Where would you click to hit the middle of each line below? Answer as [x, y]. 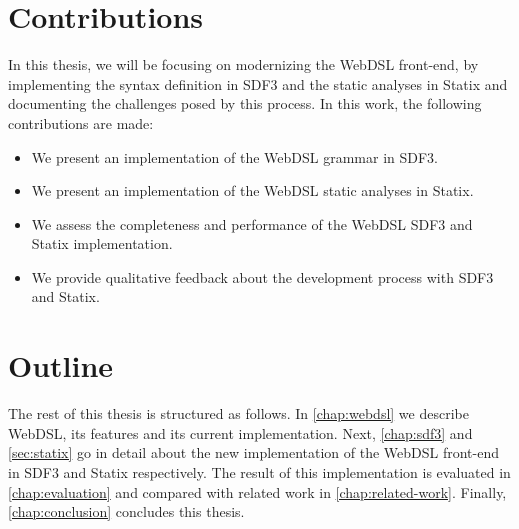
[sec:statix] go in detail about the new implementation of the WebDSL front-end [254, 452]
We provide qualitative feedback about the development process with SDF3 [262, 276]
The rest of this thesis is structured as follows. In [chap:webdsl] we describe [238, 413]
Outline [61, 365]
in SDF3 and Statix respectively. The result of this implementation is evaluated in [259, 471]
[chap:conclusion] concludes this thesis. [126, 511]
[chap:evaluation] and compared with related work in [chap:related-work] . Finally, [257, 491]
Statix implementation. [102, 243]
